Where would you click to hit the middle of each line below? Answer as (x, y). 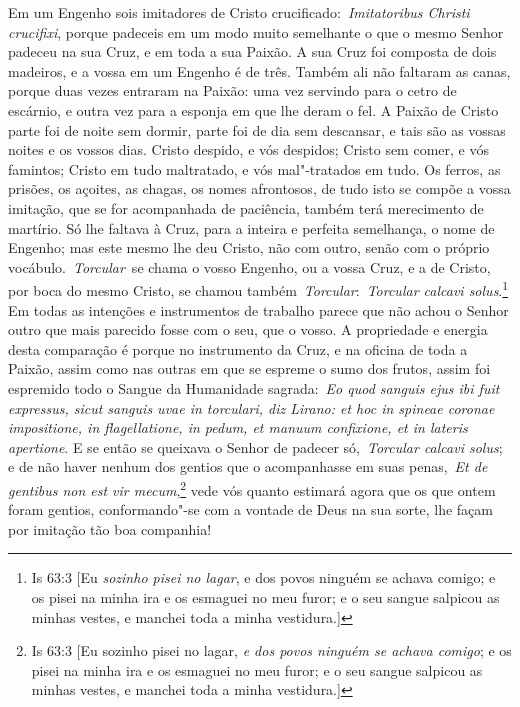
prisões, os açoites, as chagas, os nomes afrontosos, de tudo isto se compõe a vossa (259, 188)
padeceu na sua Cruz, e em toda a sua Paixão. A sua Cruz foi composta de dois (252, 51)
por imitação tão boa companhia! (110, 528)
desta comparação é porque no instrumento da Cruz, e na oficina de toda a (238, 348)
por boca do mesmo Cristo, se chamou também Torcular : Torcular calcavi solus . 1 (258, 288)
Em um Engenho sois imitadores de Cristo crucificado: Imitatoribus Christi (239, 12)
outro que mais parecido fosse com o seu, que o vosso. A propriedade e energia (248, 329)
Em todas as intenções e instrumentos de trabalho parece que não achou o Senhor (258, 309)
